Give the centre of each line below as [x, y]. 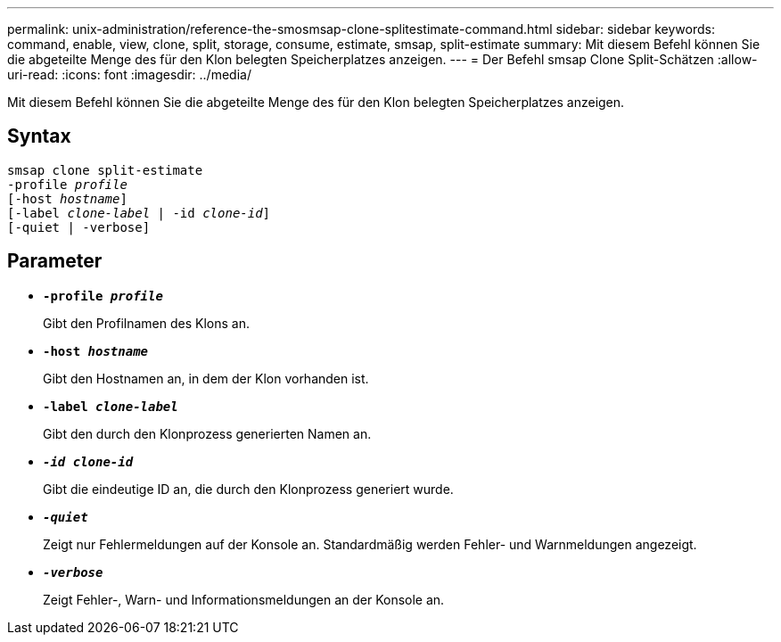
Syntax [39, 136]
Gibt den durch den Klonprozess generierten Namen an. [207, 433]
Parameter [55, 261]
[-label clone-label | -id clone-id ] [139, 213]
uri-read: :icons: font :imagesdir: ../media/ [129, 74]
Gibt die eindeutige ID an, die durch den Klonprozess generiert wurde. [248, 489]
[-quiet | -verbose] [79, 227]
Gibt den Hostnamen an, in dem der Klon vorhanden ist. [206, 378]
